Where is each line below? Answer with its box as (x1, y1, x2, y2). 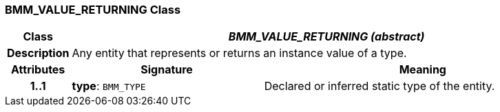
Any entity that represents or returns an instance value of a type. (72, 46, 407, 60)
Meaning (399, 63, 446, 77)
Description (7, 46, 70, 60)
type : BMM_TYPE (72, 79, 146, 93)
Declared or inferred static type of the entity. (264, 79, 495, 93)
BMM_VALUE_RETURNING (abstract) (228, 30, 425, 44)
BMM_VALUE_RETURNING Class (5, 3, 181, 16)
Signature (140, 63, 193, 77)
